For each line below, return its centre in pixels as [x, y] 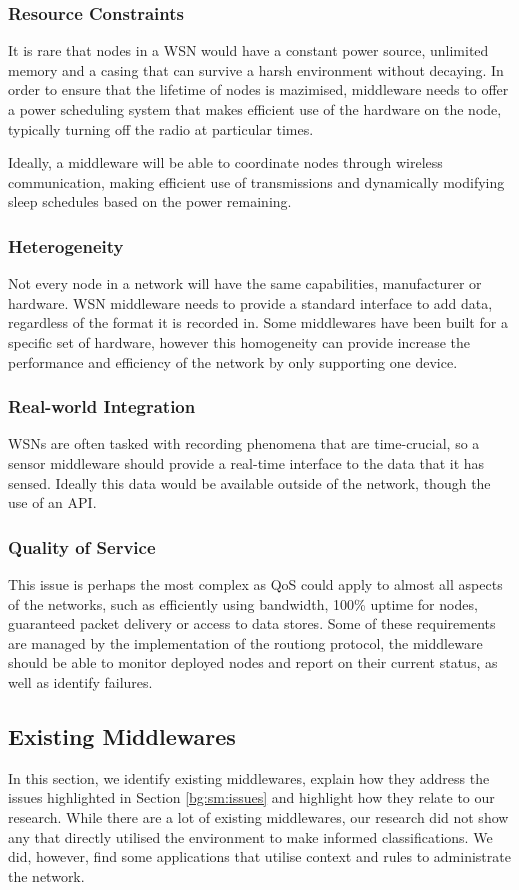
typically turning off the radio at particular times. [161, 128]
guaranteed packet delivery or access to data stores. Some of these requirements [252, 623]
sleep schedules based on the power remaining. [150, 201]
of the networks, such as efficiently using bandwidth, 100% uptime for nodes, [243, 603]
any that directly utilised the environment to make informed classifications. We [250, 836]
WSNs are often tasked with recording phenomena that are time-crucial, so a [244, 443]
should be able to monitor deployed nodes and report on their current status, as [253, 662]
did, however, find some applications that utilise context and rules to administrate [259, 856]
